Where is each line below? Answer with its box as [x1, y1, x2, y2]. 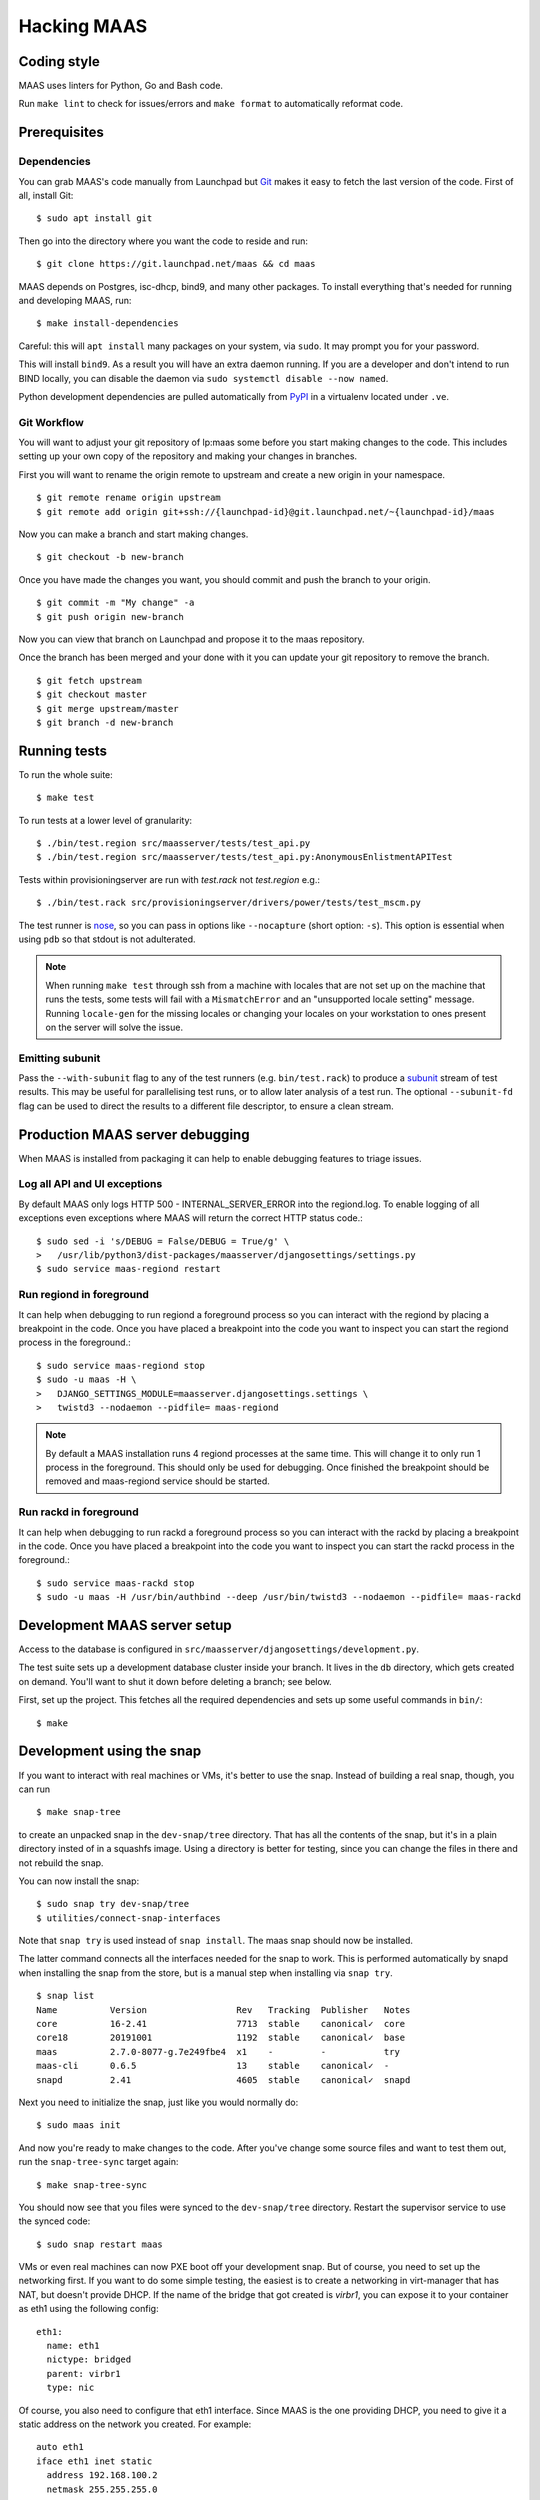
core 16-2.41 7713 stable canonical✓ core [36, 2018, 406, 2030]
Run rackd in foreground [18, 1505, 139, 1519]
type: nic [46, 2382, 95, 2394]
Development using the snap [18, 1743, 202, 1760]
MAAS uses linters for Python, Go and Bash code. [18, 80, 224, 92]
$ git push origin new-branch [36, 611, 185, 622]
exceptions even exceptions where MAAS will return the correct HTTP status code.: [18, 1212, 364, 1224]
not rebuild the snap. [18, 1856, 104, 1869]
